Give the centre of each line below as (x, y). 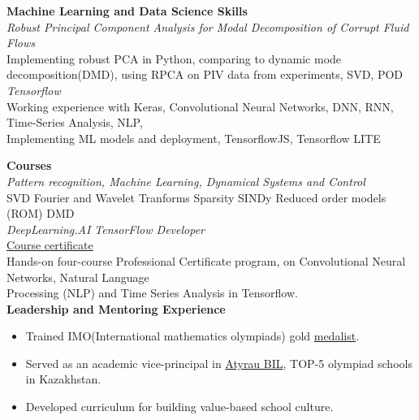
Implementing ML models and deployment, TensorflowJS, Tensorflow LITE (194, 138)
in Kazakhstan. (63, 379)
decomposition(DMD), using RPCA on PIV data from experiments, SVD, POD (205, 74)
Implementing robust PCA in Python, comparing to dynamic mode (174, 58)
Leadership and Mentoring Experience (116, 308)
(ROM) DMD (41, 213)
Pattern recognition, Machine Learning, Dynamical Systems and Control (186, 181)
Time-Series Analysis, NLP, (75, 122)
